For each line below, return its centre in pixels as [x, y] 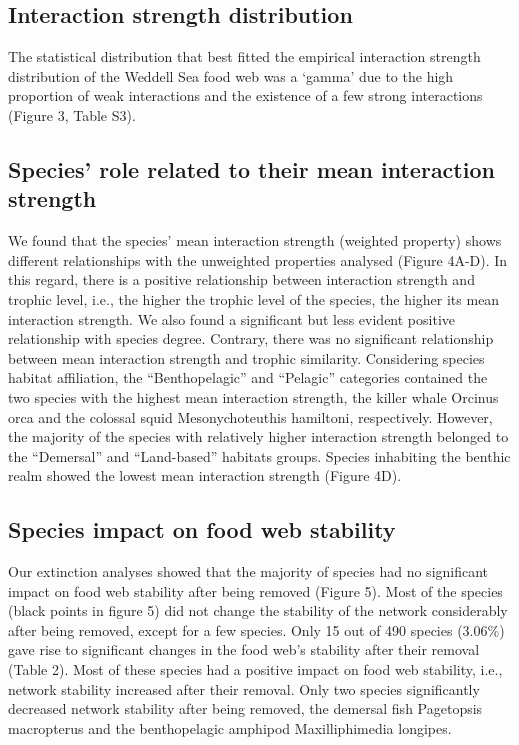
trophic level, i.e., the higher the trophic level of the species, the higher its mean [254, 298]
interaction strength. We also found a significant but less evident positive [232, 318]
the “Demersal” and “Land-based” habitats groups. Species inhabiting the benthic [259, 455]
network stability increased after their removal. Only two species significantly [244, 688]
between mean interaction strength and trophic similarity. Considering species [246, 357]
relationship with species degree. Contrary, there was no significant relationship [251, 338]
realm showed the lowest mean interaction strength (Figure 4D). [205, 475]
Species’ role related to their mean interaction [251, 168]
